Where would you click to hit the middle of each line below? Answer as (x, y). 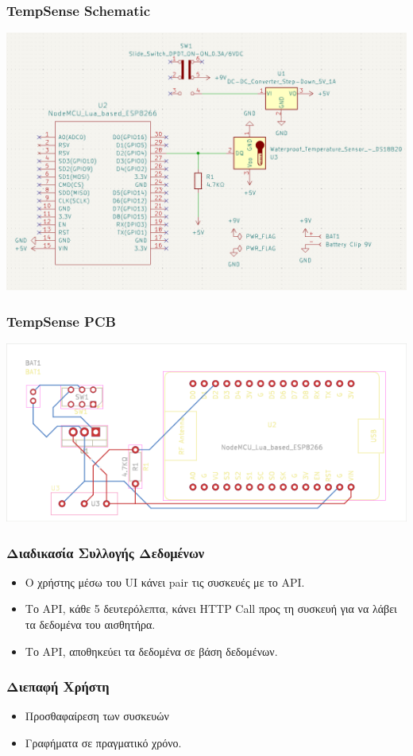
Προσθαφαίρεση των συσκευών (97, 716)
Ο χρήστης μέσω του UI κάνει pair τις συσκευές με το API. (165, 582)
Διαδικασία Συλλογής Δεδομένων (106, 552)
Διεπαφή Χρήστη (58, 686)
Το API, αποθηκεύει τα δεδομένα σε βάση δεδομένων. (151, 651)
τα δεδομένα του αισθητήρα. (90, 624)
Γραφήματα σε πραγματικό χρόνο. (103, 742)
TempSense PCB (61, 321)
